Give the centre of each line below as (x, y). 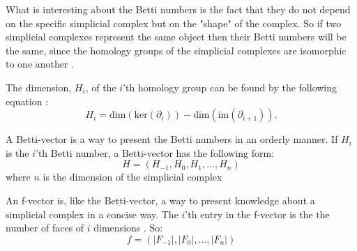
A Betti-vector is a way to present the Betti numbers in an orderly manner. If (172, 139)
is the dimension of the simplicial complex (132, 177)
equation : (27, 101)
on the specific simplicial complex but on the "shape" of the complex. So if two (174, 23)
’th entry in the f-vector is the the (257, 214)
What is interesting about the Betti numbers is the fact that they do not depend (178, 9)
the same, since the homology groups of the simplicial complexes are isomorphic (176, 50)
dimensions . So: (128, 228)
